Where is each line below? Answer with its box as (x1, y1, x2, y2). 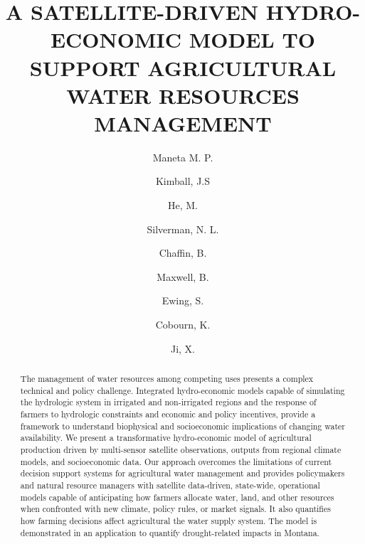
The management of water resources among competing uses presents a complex (20, 373, 314, 385)
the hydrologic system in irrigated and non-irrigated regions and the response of (20, 396, 317, 408)
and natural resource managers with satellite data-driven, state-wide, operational (20, 479, 320, 491)
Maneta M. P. (152, 149, 213, 164)
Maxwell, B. (157, 269, 209, 284)
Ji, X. (170, 341, 196, 356)
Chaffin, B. (159, 245, 207, 260)
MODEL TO (189, 25, 316, 54)
